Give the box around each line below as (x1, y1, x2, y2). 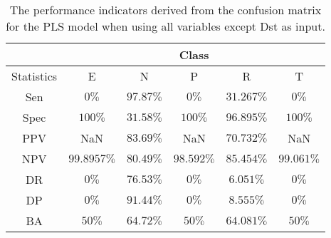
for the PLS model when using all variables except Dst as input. (6, 18, 325, 34)
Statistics (11, 68, 58, 84)
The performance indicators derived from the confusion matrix (9, 1, 322, 18)
